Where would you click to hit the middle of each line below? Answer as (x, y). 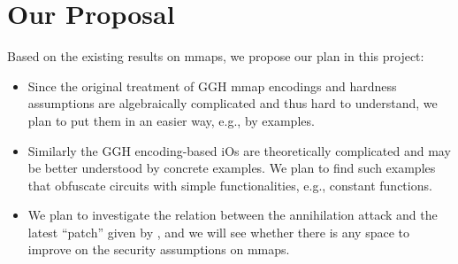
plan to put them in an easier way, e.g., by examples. (171, 120)
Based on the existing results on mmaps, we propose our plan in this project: (216, 56)
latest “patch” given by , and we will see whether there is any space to (219, 232)
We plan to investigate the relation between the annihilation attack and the (233, 215)
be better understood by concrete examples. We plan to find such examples (232, 168)
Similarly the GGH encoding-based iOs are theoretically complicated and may (239, 150)
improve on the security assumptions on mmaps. (159, 249)
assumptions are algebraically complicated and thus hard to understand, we (233, 103)
